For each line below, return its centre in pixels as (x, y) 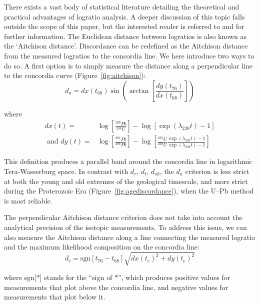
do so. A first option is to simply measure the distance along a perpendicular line (128, 65)
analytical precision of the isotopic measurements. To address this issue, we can (125, 227)
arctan (139, 91)
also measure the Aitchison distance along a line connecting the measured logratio (130, 237)
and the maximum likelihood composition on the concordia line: (102, 247)
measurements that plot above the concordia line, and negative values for (116, 287)
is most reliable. (28, 200)
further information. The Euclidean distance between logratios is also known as (125, 36)
